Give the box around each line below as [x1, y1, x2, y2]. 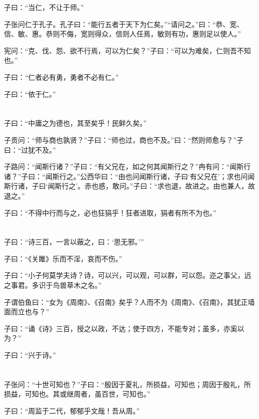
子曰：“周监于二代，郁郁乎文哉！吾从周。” [4, 406, 140, 416]
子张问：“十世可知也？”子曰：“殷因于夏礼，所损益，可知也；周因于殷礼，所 [4, 379, 251, 389]
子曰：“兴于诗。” [4, 350, 56, 360]
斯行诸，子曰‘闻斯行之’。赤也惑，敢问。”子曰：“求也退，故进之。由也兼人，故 [4, 181, 255, 191]
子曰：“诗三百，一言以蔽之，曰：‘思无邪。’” [4, 236, 144, 247]
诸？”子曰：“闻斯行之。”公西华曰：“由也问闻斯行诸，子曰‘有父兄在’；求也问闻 [4, 171, 255, 181]
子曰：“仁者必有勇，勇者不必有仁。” [4, 71, 119, 82]
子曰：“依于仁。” [4, 88, 56, 99]
